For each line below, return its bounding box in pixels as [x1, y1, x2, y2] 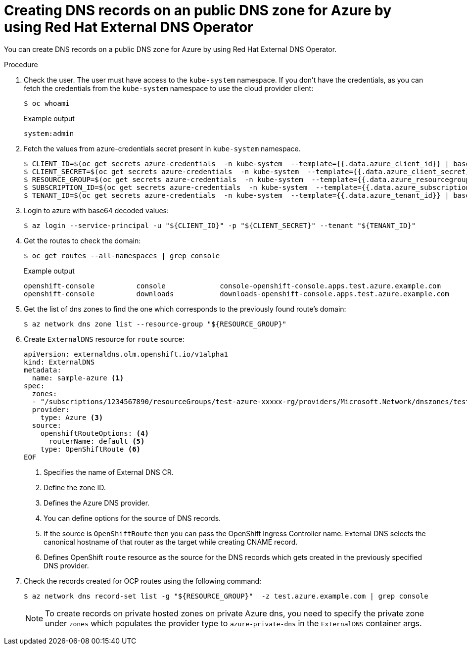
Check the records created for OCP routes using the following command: [24, 576, 262, 585]
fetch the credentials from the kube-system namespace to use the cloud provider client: [24, 84, 314, 93]
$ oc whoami [24, 99, 70, 107]
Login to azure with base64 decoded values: [24, 206, 169, 215]
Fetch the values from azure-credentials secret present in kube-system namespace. [24, 144, 301, 153]
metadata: [24, 366, 61, 374]
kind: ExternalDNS [24, 358, 95, 366]
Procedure [4, 60, 38, 69]
